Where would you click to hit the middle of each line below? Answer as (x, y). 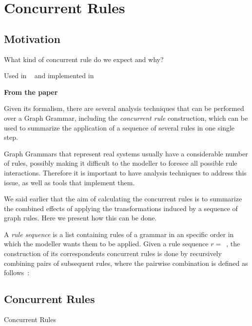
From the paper (31, 92)
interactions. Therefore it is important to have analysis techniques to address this (125, 172)
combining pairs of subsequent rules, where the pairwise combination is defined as (126, 263)
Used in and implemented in (49, 76)
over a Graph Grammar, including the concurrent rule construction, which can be (126, 118)
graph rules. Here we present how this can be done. (80, 218)
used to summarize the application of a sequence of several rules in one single (119, 127)
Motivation (32, 38)
